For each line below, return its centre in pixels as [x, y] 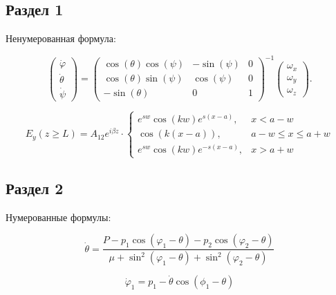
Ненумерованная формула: [61, 38]
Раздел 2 [35, 188]
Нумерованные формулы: [58, 217]
